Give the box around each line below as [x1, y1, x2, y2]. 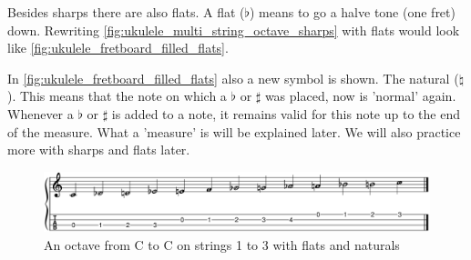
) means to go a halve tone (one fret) [249, 3, 456, 21]
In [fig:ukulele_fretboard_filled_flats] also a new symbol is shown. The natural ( [7, 68, 459, 87]
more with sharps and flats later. [7, 140, 190, 159]
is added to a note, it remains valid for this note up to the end [111, 104, 460, 123]
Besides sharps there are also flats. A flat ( [7, 3, 245, 21]
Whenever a [7, 104, 74, 123]
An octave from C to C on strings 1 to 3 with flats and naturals [44, 235, 400, 254]
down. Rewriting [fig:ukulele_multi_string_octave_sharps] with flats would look [7, 20, 460, 39]
